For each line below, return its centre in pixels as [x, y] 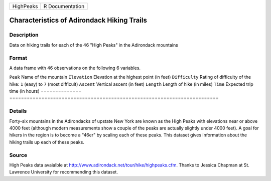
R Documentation [64, 6]
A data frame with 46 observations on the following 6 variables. [75, 68]
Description [24, 35]
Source [18, 155]
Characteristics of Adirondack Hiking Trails [78, 20]
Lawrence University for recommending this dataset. [63, 172]
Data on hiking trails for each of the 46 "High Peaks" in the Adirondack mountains [94, 45]
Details [18, 111]
